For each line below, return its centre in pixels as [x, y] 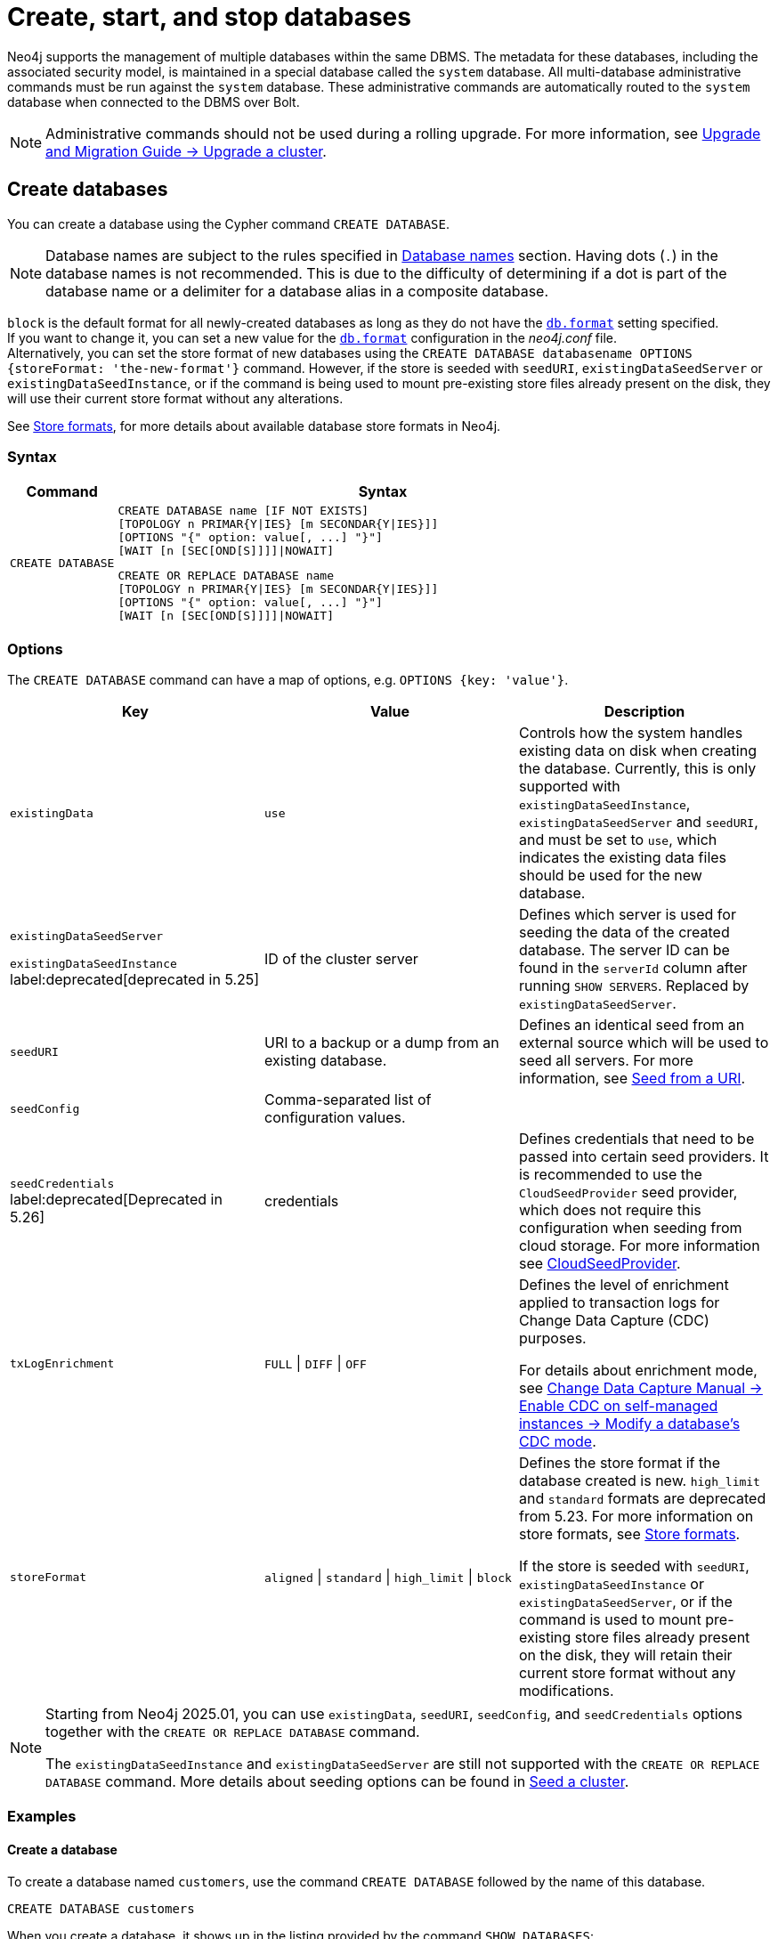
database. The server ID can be [624, 950]
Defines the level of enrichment [624, 1285]
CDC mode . [557, 1442]
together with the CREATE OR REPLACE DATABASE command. [233, 1732]
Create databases [88, 190]
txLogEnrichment [62, 1363]
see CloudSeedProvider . [600, 1264]
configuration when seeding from [630, 1228]
